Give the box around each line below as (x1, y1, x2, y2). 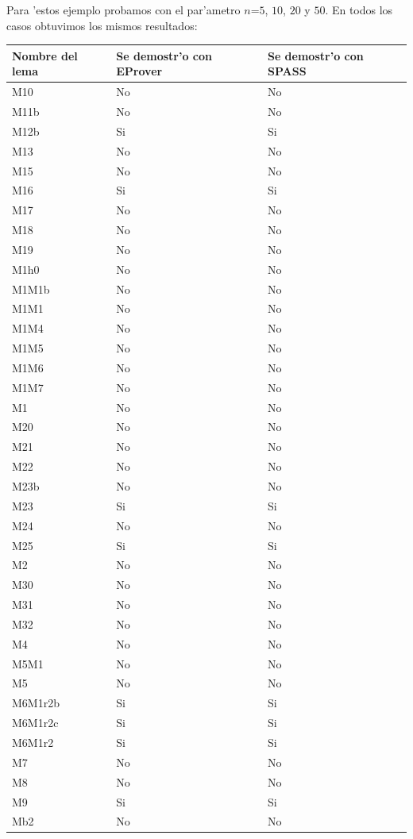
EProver (116, 63, 163, 79)
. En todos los (325, 2, 393, 17)
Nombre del (12, 47, 78, 64)
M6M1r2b (12, 695, 60, 711)
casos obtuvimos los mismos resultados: (6, 17, 198, 33)
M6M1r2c (12, 714, 59, 731)
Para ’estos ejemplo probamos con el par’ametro (6, 2, 241, 17)
